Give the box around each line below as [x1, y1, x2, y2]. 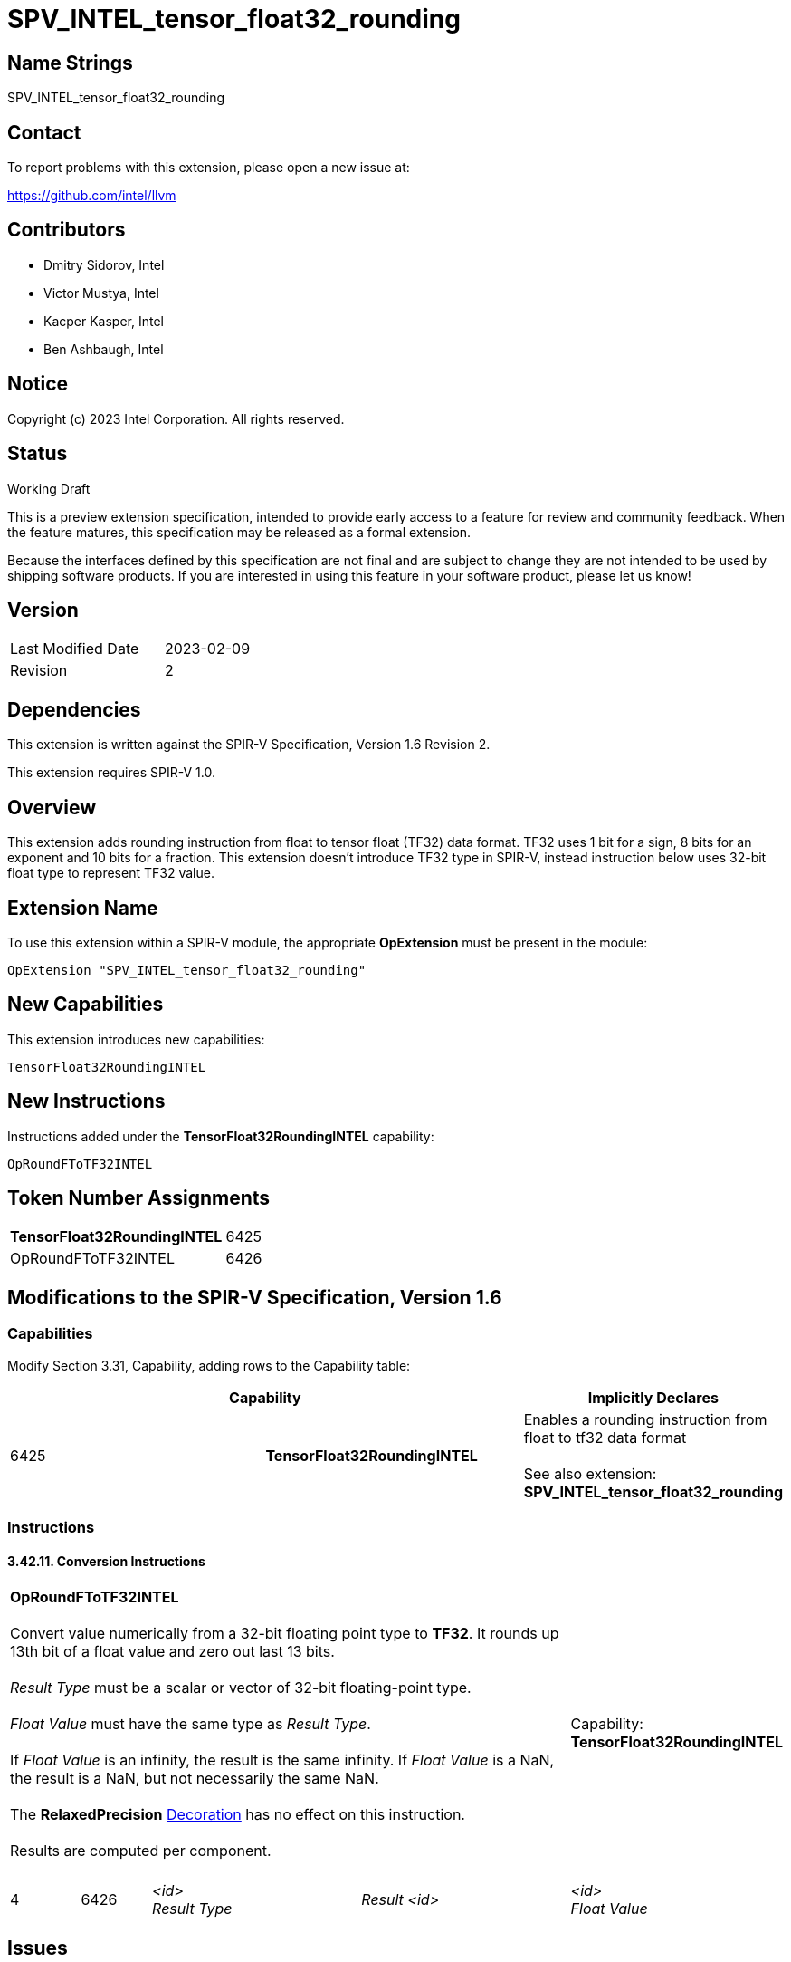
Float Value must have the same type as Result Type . [10, 1715, 371, 1734]
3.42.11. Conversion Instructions [7, 1553, 205, 1569]
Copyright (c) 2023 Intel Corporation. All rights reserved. [7, 410, 345, 427]
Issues [7, 1936, 68, 1959]
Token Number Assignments [7, 1187, 271, 1210]
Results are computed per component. [10, 1842, 272, 1861]
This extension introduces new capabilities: [7, 1031, 265, 1047]
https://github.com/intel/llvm [7, 188, 176, 204]
